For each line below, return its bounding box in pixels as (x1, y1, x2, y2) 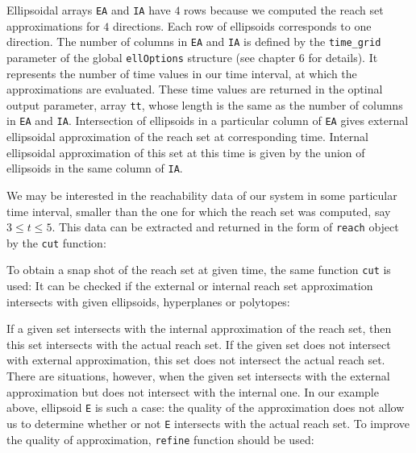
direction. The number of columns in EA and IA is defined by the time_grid (6, 33, 381, 50)
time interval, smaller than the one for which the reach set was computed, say (6, 202, 391, 219)
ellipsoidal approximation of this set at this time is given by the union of (6, 143, 365, 160)
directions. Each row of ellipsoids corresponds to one (113, 17, 372, 34)
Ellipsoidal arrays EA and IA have (6, 2, 171, 18)
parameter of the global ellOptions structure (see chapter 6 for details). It (6, 48, 378, 65)
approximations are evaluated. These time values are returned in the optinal (6, 81, 383, 98)
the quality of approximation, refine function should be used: (6, 430, 314, 447)
